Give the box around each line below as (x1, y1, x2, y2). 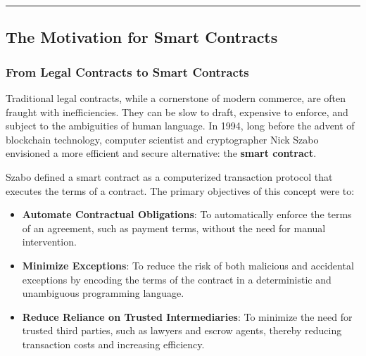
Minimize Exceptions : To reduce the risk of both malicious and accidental (22, 258, 354, 272)
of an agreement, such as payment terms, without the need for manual (22, 220, 326, 235)
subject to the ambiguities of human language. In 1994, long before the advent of (6, 118, 355, 133)
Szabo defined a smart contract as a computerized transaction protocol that (6, 169, 333, 184)
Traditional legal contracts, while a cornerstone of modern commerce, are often (6, 91, 346, 105)
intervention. (22, 234, 77, 249)
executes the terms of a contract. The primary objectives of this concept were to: (6, 183, 355, 198)
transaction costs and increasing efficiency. (22, 336, 205, 351)
